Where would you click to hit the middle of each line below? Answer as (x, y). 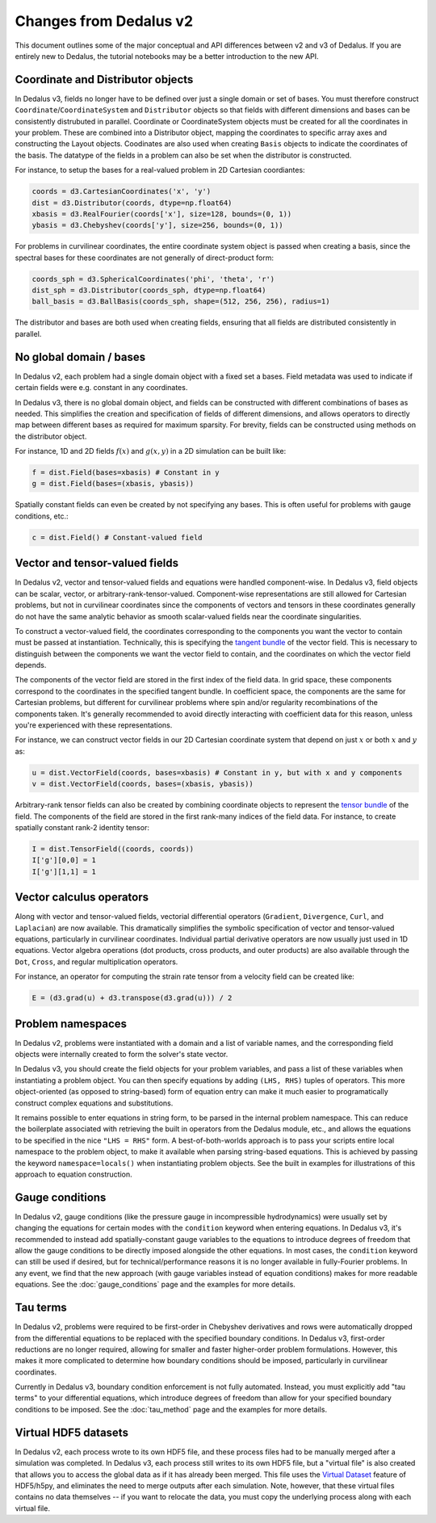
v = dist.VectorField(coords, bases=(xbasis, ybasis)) (143, 784)
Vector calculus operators (82, 898)
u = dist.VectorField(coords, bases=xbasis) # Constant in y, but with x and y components (217, 772)
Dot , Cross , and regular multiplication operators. (96, 962)
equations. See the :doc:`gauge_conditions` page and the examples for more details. (155, 1285)
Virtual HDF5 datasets (72, 1432)
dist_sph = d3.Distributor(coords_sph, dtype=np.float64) (149, 290)
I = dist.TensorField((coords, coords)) (113, 849)
